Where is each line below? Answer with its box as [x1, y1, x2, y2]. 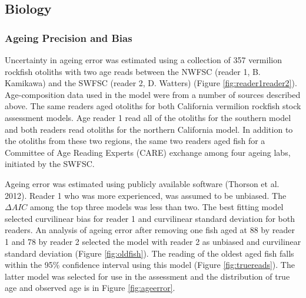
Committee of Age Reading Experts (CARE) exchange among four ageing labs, [5, 146, 291, 158]
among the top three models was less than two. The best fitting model [30, 201, 284, 213]
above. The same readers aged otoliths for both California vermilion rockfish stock [5, 100, 301, 112]
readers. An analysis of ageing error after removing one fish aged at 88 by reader [5, 224, 295, 236]
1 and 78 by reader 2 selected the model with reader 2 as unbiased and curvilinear [5, 235, 301, 247]
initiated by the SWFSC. [5, 158, 95, 170]
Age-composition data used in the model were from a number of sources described [5, 88, 301, 100]
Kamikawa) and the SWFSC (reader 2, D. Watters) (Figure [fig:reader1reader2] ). [5, 77, 297, 89]
